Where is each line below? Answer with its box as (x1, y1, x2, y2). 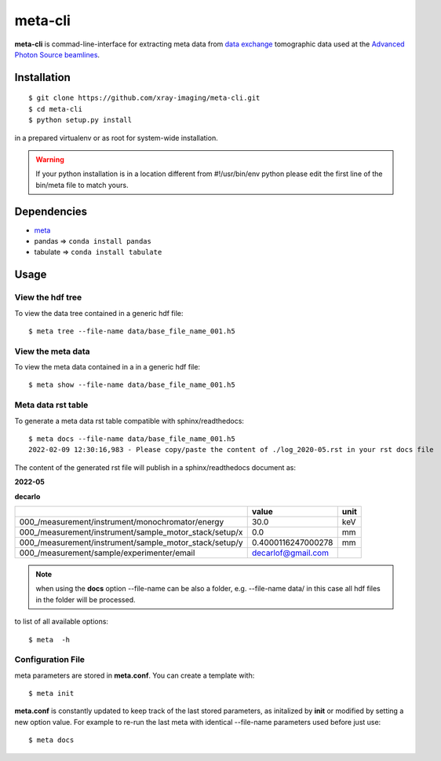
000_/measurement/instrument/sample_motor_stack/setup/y (19, 537, 243, 548)
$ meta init (28, 689, 75, 698)
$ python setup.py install (28, 116, 133, 125)
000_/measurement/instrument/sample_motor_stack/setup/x (19, 527, 243, 538)
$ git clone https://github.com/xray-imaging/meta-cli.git (28, 94, 261, 102)
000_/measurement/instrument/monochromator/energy (19, 516, 224, 527)
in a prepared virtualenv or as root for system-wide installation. (14, 133, 219, 142)
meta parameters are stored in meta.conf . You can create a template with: (14, 671, 255, 680)
